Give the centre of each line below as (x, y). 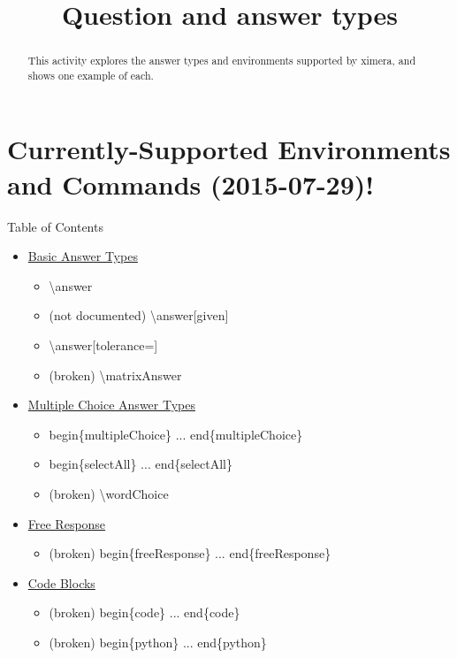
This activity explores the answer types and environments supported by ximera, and (222, 61)
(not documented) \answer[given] (139, 315)
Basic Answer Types (83, 256)
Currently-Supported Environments (229, 149)
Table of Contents (55, 226)
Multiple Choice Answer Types (111, 405)
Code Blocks (61, 582)
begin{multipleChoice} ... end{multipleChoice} (176, 434)
